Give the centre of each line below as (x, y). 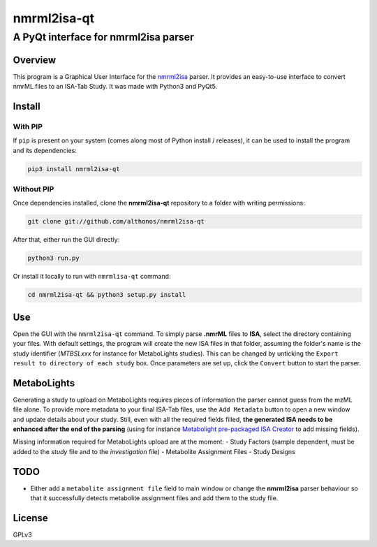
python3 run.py (53, 258)
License (30, 518)
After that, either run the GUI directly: (66, 240)
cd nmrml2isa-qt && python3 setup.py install (107, 295)
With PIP (28, 126)
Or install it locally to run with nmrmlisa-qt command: (92, 277)
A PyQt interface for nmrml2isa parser (104, 37)
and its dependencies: (45, 150)
